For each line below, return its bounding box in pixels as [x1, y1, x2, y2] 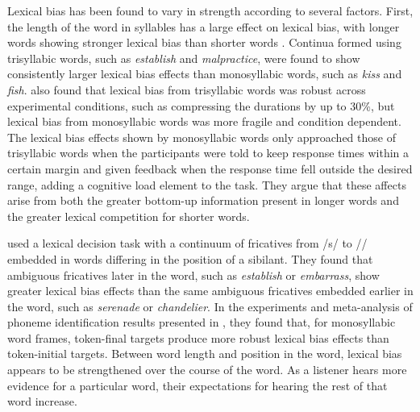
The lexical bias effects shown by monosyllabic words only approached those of [7, 128, 396, 145]
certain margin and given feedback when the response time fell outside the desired [7, 160, 413, 177]
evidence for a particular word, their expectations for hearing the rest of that [7, 377, 388, 393]
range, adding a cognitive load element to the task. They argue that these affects [7, 176, 406, 193]
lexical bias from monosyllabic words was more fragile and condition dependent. [7, 113, 401, 130]
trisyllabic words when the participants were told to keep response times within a [7, 144, 410, 161]
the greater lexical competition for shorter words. [7, 207, 250, 224]
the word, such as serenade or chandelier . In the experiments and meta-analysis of [7, 298, 413, 314]
